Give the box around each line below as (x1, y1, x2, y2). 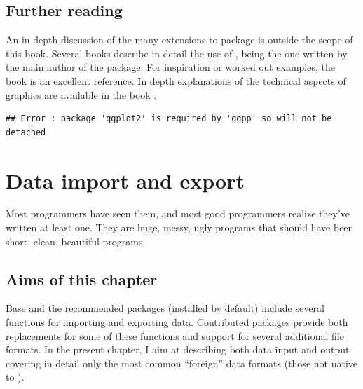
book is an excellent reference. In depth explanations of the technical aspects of (6, 73, 346, 88)
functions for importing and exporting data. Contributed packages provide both (6, 315, 348, 329)
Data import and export (6, 165, 245, 194)
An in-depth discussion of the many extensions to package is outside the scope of (6, 32, 353, 47)
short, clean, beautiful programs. (6, 233, 146, 248)
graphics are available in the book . (6, 87, 157, 102)
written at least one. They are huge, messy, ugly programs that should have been (6, 220, 354, 235)
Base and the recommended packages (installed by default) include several (6, 301, 324, 315)
